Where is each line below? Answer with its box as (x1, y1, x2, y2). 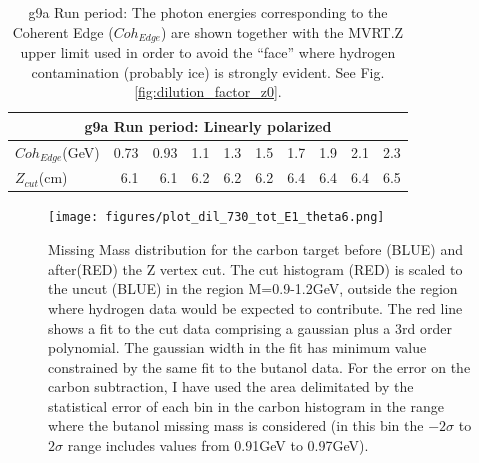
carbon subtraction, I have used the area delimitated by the (48, 376, 414, 397)
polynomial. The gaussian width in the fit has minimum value (48, 337, 427, 358)
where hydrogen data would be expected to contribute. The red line (48, 297, 463, 318)
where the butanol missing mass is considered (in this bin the (48, 415, 424, 436)
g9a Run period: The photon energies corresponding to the (28, 2, 388, 22)
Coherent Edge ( (12, 21, 114, 42)
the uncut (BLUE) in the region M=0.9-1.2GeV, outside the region (48, 278, 458, 299)
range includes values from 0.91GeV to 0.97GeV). (67, 435, 369, 456)
